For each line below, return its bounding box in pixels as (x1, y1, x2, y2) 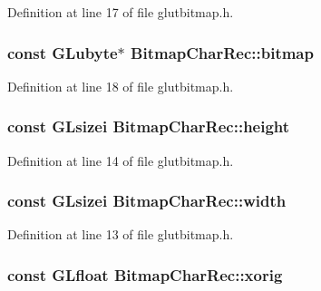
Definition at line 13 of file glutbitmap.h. (7, 225, 234, 244)
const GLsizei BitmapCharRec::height (7, 115, 290, 138)
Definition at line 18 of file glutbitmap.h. (7, 76, 234, 95)
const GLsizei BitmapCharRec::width (7, 189, 287, 212)
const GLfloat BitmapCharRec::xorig (7, 263, 283, 286)
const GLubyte (7, 41, 118, 63)
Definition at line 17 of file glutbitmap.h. (7, 3, 234, 21)
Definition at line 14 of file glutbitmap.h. (7, 150, 234, 170)
